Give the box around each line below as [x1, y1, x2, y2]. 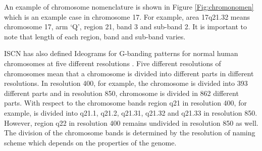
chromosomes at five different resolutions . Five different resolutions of [4, 58, 221, 68]
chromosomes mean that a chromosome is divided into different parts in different [4, 68, 254, 78]
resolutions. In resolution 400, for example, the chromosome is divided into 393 [4, 78, 248, 88]
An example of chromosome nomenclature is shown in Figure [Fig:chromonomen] [4, 2, 254, 12]
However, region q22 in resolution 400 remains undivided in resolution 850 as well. [4, 117, 258, 128]
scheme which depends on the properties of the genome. [4, 137, 177, 147]
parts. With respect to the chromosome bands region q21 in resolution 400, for [4, 97, 247, 108]
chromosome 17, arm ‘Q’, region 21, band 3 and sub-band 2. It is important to [4, 21, 247, 32]
